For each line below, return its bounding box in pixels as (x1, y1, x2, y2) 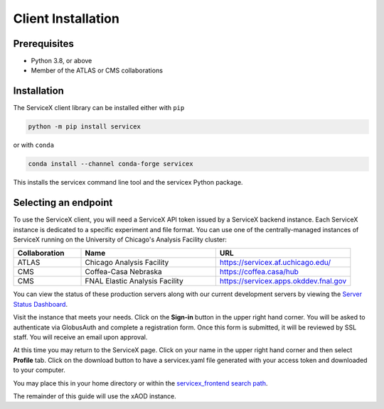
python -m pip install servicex (28, 123, 142, 131)
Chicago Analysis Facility (85, 258, 169, 268)
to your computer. (13, 366, 65, 374)
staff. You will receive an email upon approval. (13, 332, 148, 341)
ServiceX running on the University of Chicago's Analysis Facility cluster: (13, 235, 228, 244)
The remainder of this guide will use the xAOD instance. (13, 391, 177, 400)
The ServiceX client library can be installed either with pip (13, 104, 185, 112)
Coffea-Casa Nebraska (85, 267, 163, 277)
